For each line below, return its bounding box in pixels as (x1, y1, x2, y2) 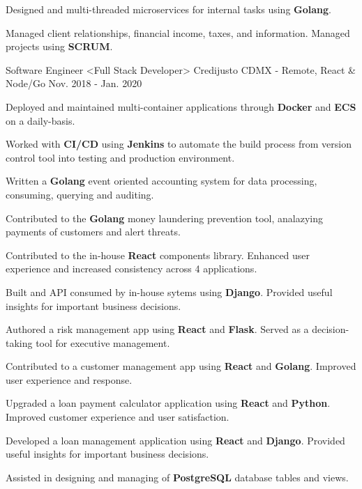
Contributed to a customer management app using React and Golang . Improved (6, 359, 356, 373)
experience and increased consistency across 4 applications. (6, 261, 257, 276)
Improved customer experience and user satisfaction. (6, 410, 229, 424)
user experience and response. (6, 372, 133, 387)
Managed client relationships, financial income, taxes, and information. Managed (6, 25, 350, 40)
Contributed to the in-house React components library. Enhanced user (6, 247, 310, 262)
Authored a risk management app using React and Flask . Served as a (6, 322, 309, 336)
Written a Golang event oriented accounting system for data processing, (6, 173, 317, 188)
